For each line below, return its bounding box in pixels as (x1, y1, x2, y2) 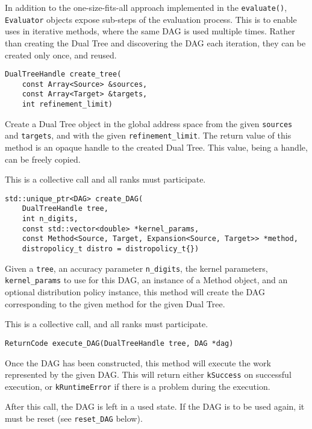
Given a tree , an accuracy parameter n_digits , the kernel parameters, (5, 261, 268, 274)
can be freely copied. (5, 152, 81, 165)
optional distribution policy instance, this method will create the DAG (5, 286, 265, 298)
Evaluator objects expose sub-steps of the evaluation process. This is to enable (5, 13, 297, 25)
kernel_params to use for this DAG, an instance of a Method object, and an (5, 274, 288, 286)
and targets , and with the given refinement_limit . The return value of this (5, 129, 292, 142)
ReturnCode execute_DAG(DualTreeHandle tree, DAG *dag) (5, 339, 234, 348)
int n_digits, (22, 214, 78, 224)
